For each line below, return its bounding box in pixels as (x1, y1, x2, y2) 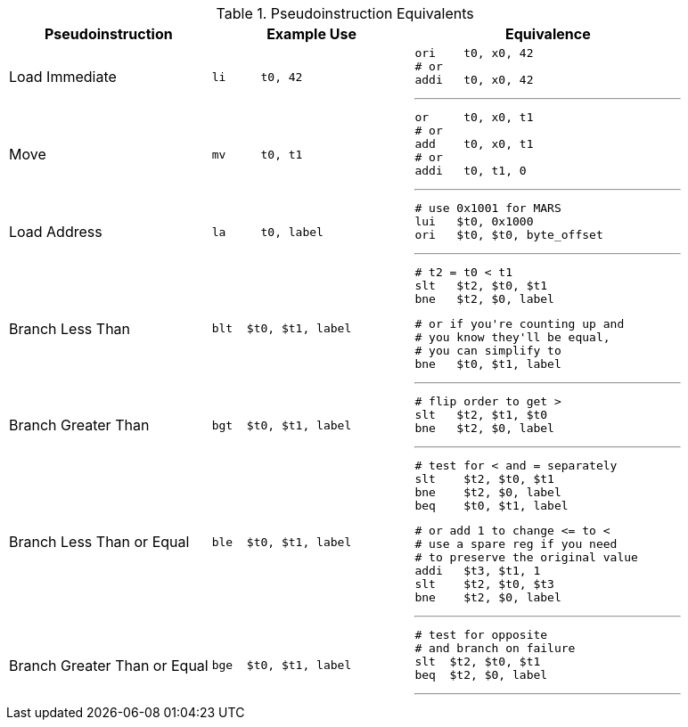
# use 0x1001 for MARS (414, 201, 561, 215)
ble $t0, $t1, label (211, 535, 352, 549)
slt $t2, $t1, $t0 (414, 408, 548, 421)
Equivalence (505, 25, 591, 43)
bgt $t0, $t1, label (211, 418, 352, 432)
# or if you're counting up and (414, 317, 625, 331)
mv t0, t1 (211, 147, 303, 161)
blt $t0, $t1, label (211, 322, 352, 335)
